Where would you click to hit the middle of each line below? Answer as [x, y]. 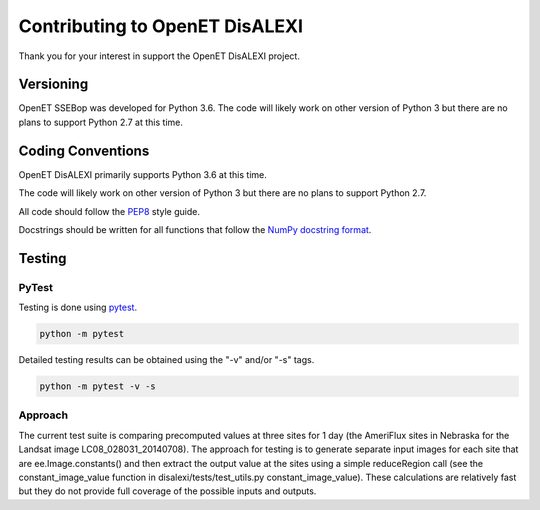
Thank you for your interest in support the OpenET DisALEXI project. [159, 56]
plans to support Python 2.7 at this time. [101, 122]
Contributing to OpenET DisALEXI [161, 26]
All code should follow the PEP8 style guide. [109, 211]
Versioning [53, 84]
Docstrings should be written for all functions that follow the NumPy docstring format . [195, 229]
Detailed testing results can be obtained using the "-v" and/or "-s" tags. [166, 360]
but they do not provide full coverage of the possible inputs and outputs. [167, 491]
